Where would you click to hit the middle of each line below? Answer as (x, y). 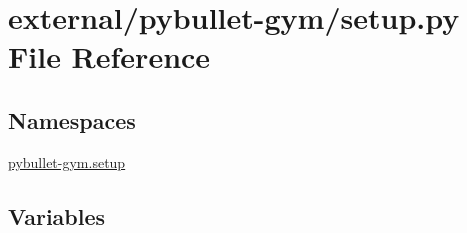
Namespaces (72, 119)
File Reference (109, 56)
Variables (57, 215)
